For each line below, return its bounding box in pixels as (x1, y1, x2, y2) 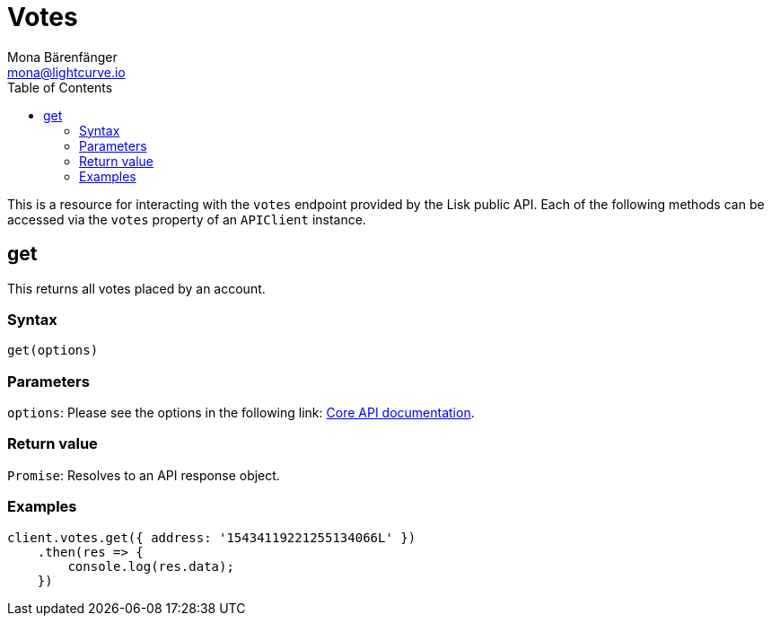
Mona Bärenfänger (7, 48, 118, 65)
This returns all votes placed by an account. (7, 280, 266, 296)
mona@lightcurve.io (7, 64, 126, 80)
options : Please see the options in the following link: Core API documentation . (7, 405, 475, 421)
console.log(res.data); (67, 558, 234, 574)
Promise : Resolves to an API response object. (7, 467, 280, 483)
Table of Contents (7, 79, 113, 95)
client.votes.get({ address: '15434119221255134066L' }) (7, 530, 416, 545)
